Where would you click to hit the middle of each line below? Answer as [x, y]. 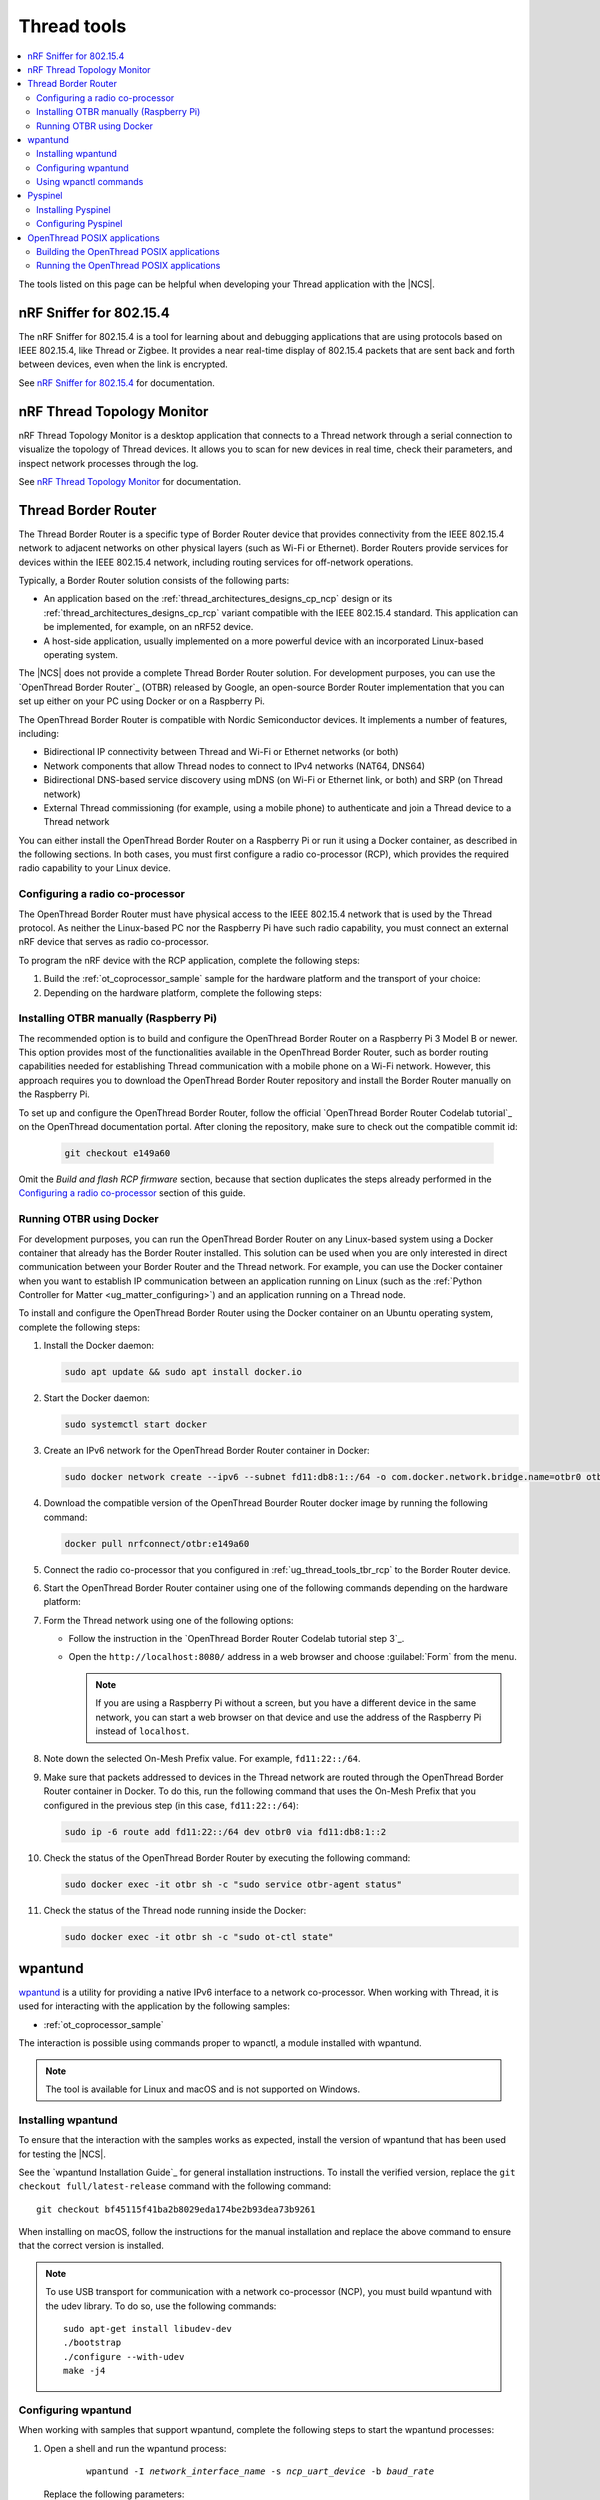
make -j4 [84, 2371]
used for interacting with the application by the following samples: [154, 2006]
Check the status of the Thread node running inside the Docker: [175, 1910]
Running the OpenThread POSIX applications [128, 266]
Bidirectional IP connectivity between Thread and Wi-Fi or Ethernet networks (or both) [221, 752]
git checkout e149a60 [117, 1153]
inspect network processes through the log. [108, 463]
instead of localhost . [142, 1731]
